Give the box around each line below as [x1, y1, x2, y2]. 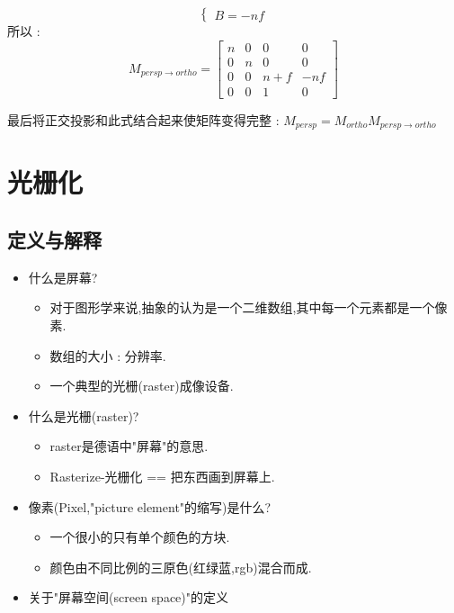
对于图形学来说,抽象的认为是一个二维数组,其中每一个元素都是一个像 [49, 298, 448, 317]
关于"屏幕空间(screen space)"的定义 [28, 588, 228, 607]
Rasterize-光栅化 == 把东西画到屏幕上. [49, 466, 275, 485]
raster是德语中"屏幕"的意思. [49, 437, 209, 455]
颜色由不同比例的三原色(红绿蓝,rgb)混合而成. [49, 557, 312, 576]
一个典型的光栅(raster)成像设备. [49, 376, 234, 395]
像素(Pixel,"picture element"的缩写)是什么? [28, 497, 272, 516]
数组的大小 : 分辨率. [49, 346, 166, 365]
